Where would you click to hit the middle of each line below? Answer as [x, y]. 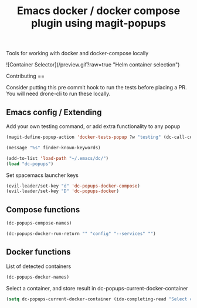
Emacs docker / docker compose [98, 11]
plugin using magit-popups [98, 23]
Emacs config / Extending [54, 112]
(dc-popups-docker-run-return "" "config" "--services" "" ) [81, 233]
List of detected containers [39, 266]
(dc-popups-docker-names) [38, 277]
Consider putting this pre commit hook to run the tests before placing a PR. [96, 88]
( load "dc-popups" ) [30, 164]
